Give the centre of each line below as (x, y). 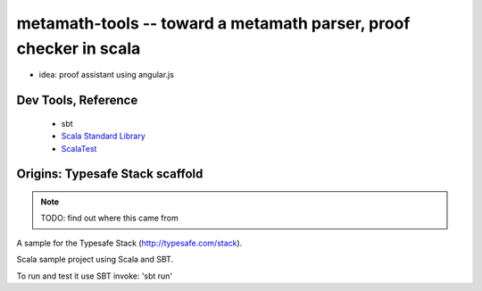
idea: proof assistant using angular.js (106, 75)
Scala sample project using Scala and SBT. (95, 260)
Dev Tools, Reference (77, 100)
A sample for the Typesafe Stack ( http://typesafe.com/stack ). (129, 243)
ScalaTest (79, 148)
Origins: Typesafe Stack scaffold (110, 174)
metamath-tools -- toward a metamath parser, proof (213, 23)
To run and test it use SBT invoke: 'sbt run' (95, 276)
